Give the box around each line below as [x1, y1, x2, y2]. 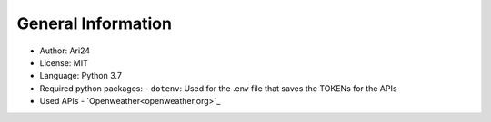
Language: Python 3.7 [39, 70, 123, 81]
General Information [16, 14, 173, 33]
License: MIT [39, 57, 88, 68]
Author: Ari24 [39, 45, 91, 56]
